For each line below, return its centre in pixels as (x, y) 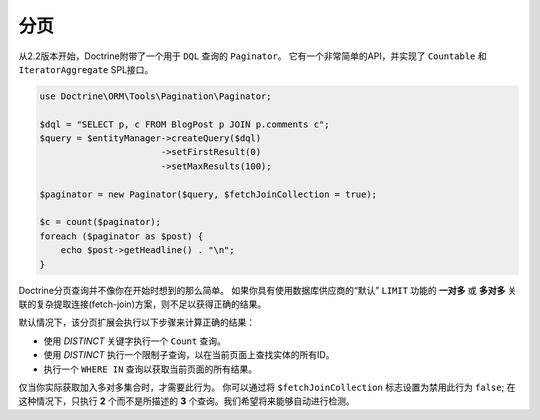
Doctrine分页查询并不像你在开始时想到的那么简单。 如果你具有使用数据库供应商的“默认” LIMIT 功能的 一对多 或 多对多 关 (267, 290)
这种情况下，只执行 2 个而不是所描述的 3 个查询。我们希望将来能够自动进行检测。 (186, 401)
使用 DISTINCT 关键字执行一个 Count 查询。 (135, 341)
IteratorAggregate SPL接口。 (86, 69)
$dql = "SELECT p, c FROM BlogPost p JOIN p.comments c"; (184, 124)
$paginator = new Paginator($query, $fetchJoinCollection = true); (208, 194)
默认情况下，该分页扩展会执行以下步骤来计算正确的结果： (136, 322)
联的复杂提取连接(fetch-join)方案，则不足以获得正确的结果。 (142, 304)
